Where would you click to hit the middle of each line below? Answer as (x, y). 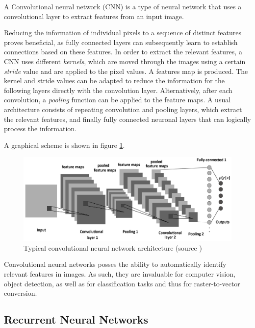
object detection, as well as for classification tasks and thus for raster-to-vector (122, 283)
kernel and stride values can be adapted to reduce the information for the (114, 81)
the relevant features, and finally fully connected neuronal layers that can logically (127, 119)
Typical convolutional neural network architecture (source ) (113, 247)
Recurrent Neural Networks (76, 319)
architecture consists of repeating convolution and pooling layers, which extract (123, 109)
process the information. (40, 129)
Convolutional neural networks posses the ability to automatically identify (115, 264)
